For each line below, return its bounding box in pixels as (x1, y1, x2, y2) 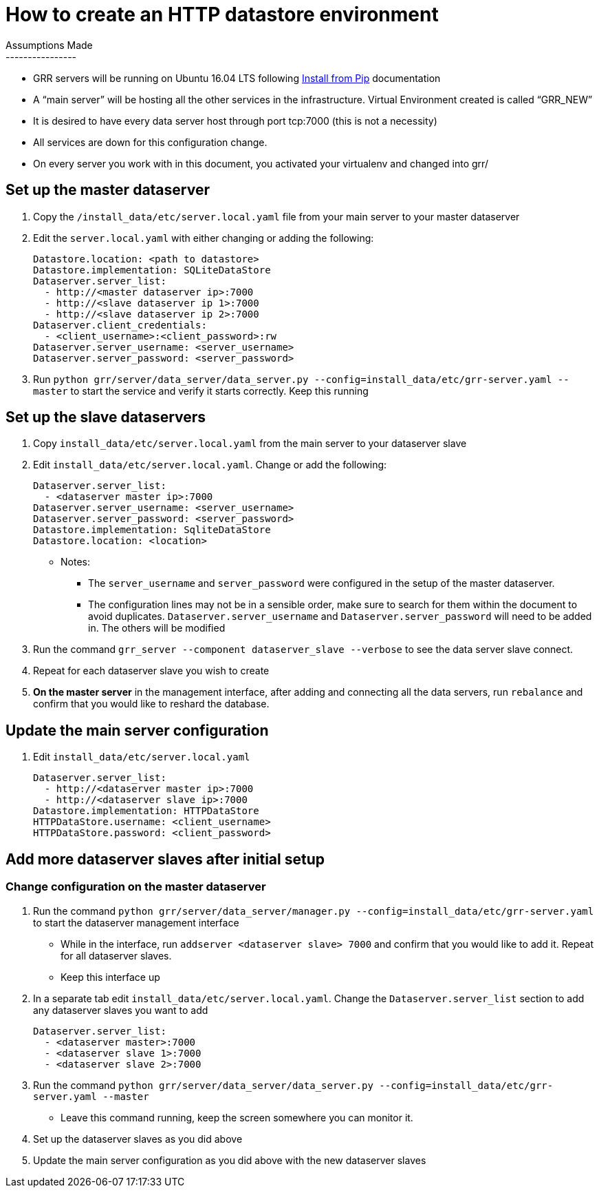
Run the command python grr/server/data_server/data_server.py (33, 1079, 373, 1091)
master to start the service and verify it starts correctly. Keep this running (33, 384, 369, 397)
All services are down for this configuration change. (33, 136, 268, 148)
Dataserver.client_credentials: (33, 319, 207, 331)
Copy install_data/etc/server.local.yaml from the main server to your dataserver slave (33, 437, 467, 450)
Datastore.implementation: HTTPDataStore (33, 805, 259, 817)
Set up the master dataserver (6, 181, 210, 199)
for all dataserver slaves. (61, 949, 172, 962)
